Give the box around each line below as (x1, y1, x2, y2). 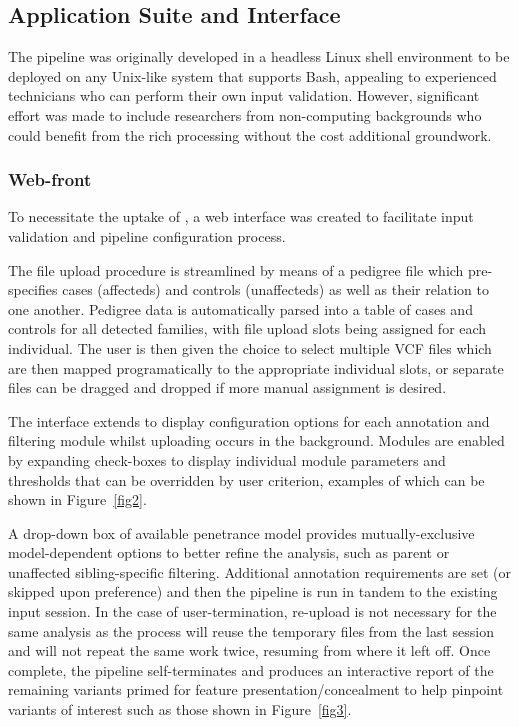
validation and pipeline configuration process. (8, 225, 286, 246)
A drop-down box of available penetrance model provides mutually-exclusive (8, 522, 475, 543)
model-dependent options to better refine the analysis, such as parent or (8, 542, 450, 563)
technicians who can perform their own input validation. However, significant (8, 85, 480, 106)
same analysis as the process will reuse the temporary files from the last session (8, 620, 494, 641)
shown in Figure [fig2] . (8, 489, 147, 510)
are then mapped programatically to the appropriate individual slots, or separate (8, 357, 504, 378)
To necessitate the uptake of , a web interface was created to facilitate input (8, 206, 474, 227)
